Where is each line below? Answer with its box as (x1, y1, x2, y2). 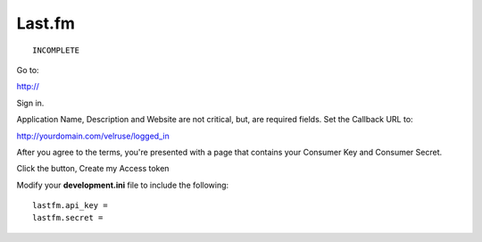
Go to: (16, 64, 39, 75)
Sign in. (16, 97, 45, 108)
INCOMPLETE (32, 45, 80, 55)
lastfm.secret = (32, 213, 104, 223)
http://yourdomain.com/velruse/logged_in (16, 130, 170, 141)
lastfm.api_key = (32, 201, 108, 211)
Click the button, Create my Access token (16, 163, 170, 174)
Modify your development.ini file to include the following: (16, 179, 229, 190)
